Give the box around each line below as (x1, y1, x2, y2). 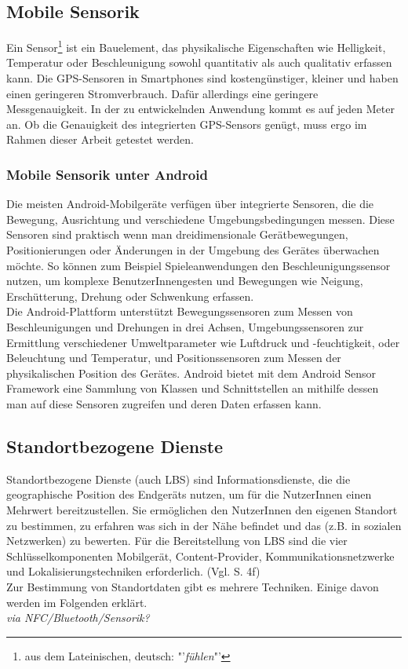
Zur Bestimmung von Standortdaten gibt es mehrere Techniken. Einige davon (6, 578, 379, 594)
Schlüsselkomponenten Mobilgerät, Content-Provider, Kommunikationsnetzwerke (6, 547, 395, 564)
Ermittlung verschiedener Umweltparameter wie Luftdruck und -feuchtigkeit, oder (6, 334, 400, 350)
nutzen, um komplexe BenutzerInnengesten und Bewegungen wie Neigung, (6, 272, 363, 289)
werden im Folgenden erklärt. (6, 594, 148, 610)
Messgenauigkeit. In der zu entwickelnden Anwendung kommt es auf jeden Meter (6, 101, 395, 117)
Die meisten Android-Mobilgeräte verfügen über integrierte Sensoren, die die (6, 196, 374, 212)
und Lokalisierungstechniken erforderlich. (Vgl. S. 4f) (6, 563, 260, 579)
